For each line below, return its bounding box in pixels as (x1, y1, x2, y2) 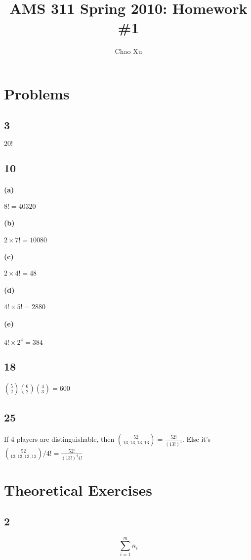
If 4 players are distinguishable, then (4, 433, 115, 444)
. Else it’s (182, 433, 211, 444)
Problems (4, 83, 70, 103)
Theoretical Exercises (4, 479, 152, 500)
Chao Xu (115, 46, 142, 56)
